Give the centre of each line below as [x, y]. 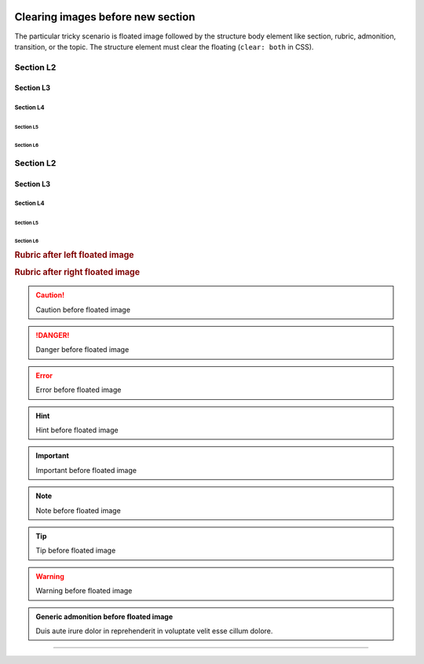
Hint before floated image [77, 430]
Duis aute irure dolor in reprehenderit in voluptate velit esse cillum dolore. [154, 631]
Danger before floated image [82, 350]
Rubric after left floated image [74, 255]
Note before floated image [78, 510]
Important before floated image [86, 470]
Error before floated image [79, 390]
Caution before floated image [83, 310]
